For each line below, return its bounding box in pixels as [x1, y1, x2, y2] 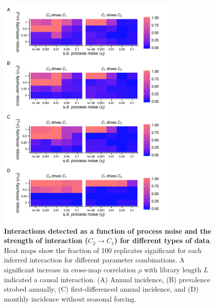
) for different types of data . [114, 235, 212, 246]
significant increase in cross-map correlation [4, 264, 136, 275]
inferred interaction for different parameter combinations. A [4, 255, 185, 265]
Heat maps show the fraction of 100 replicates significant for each [4, 245, 202, 255]
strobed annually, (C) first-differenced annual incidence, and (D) [4, 284, 199, 294]
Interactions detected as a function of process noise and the [4, 225, 212, 236]
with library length [144, 264, 202, 275]
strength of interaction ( [4, 235, 88, 246]
